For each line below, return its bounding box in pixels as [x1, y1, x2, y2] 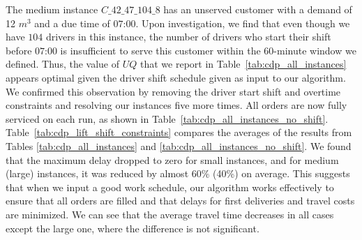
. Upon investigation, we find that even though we [135, 15, 350, 30]
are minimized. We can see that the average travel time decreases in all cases [6, 207, 334, 221]
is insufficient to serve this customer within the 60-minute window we [60, 43, 356, 57]
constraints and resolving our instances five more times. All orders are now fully [6, 98, 347, 112]
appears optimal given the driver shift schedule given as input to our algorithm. [6, 70, 346, 84]
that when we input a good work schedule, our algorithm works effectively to [6, 179, 334, 194]
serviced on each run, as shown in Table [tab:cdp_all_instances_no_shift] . [6, 111, 329, 126]
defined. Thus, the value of [6, 57, 120, 71]
